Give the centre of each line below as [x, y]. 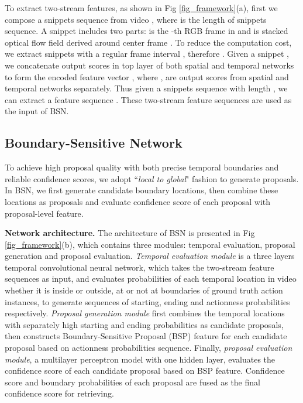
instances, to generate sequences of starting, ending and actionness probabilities [147, 301]
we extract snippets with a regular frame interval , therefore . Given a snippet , [147, 54]
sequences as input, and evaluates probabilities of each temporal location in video [151, 279]
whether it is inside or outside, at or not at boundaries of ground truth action [144, 290]
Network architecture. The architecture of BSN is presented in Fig [130, 233]
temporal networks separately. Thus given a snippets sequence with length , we [146, 88]
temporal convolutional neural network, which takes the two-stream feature [140, 267]
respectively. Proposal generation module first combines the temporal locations [145, 313]
